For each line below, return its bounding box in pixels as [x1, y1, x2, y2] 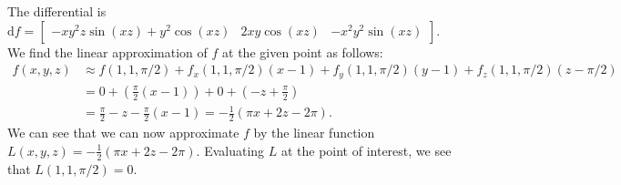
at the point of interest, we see [280, 140, 452, 159]
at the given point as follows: [222, 42, 383, 61]
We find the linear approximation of [7, 42, 208, 61]
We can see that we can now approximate [7, 123, 239, 142]
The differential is [7, 2, 107, 20]
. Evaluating [196, 140, 265, 159]
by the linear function [253, 123, 375, 142]
